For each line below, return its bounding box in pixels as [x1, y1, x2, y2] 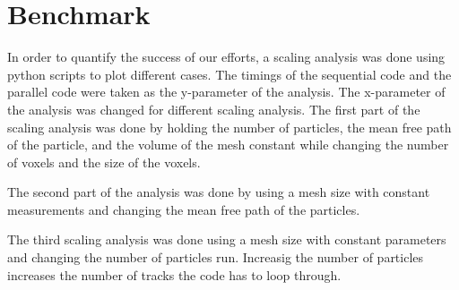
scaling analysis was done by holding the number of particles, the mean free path [7, 117, 452, 136]
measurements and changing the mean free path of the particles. [7, 200, 360, 218]
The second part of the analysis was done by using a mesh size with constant [7, 183, 430, 201]
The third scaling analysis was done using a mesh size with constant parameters [7, 230, 446, 249]
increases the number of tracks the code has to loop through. [7, 265, 342, 284]
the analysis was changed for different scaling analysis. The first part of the [7, 99, 420, 118]
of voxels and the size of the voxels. [7, 152, 201, 171]
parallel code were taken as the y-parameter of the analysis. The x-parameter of [7, 82, 446, 101]
